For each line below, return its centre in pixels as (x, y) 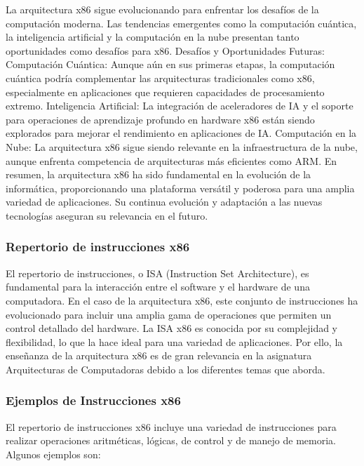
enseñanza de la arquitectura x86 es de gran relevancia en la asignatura (159, 355)
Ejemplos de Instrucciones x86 (93, 400)
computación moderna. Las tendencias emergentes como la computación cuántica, (181, 23)
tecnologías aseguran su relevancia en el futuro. (107, 215)
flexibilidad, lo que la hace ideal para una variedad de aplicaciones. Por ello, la (174, 341)
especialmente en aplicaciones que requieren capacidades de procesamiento (165, 92)
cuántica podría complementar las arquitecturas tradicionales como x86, (160, 78)
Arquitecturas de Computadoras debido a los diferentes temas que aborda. (166, 369)
